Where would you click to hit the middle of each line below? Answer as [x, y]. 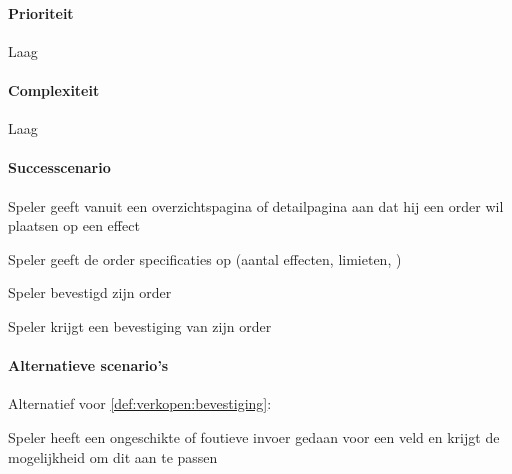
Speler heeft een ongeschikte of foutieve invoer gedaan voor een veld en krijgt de [254, 436]
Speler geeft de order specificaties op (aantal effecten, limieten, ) [205, 258]
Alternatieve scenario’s [88, 365]
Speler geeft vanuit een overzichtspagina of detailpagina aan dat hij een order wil [256, 205]
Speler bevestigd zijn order [90, 292]
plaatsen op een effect [74, 225]
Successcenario [59, 167]
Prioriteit [41, 12]
